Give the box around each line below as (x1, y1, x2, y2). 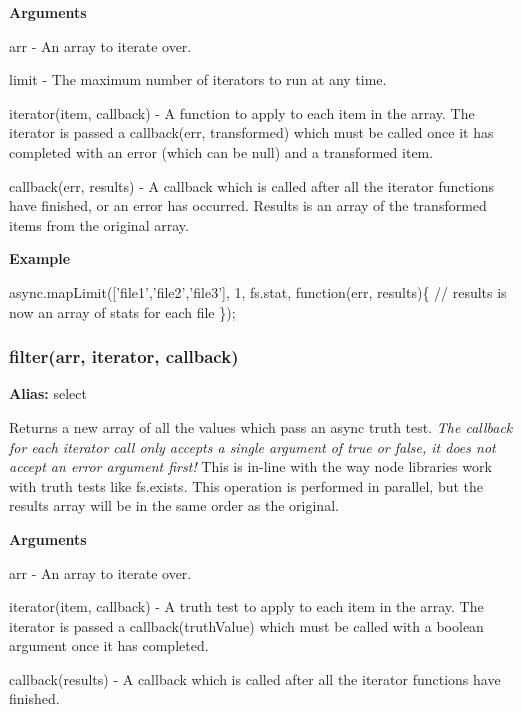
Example (9, 248, 71, 269)
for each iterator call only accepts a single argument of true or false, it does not (9, 436, 496, 457)
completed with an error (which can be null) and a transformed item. (9, 141, 434, 162)
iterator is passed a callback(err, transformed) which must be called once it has (9, 122, 494, 143)
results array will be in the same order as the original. (9, 495, 339, 516)
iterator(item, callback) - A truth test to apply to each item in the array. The (9, 596, 484, 617)
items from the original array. (9, 214, 189, 235)
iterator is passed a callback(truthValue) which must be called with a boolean (9, 615, 484, 636)
